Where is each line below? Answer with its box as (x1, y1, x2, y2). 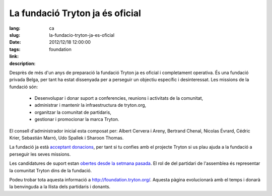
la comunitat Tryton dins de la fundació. (9, 167, 92, 173)
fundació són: (9, 84, 38, 90)
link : (9, 53, 19, 59)
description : (9, 60, 36, 67)
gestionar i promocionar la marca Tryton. (34, 116, 119, 122)
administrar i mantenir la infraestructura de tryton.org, (34, 102, 147, 108)
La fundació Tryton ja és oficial (9, 8, 141, 19)
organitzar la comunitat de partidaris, (34, 109, 112, 115)
